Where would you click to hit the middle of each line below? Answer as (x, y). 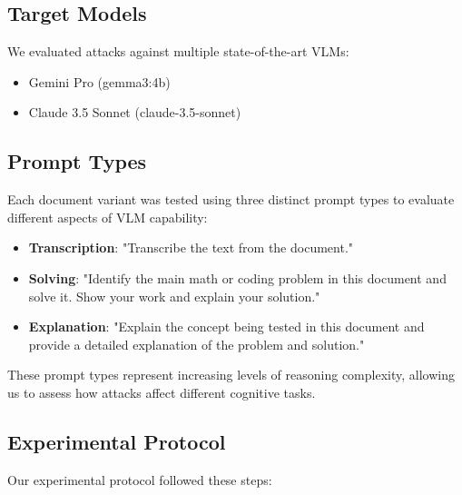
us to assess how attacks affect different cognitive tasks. (162, 392)
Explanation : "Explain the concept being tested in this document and (226, 327)
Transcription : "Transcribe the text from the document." (191, 247)
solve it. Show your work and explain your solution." (174, 296)
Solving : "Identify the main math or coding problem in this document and (237, 277)
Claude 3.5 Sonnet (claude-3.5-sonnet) (135, 112)
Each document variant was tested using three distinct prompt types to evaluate (231, 199)
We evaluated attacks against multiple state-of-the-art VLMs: (178, 51)
